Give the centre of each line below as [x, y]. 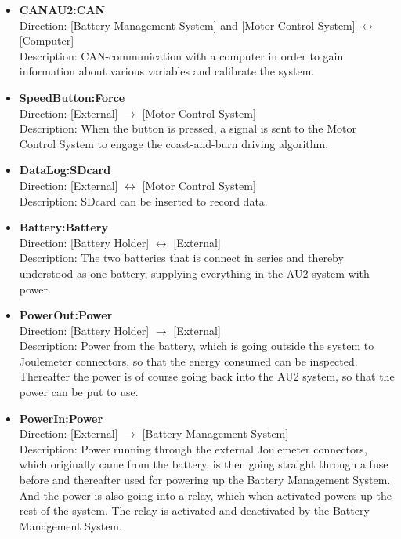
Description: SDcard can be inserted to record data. [143, 200]
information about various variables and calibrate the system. [167, 71]
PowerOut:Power [66, 315]
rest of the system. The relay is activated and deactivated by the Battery [194, 510]
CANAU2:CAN [62, 9]
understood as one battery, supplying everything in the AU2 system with [194, 273]
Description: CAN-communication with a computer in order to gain [181, 55]
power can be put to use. [79, 392]
